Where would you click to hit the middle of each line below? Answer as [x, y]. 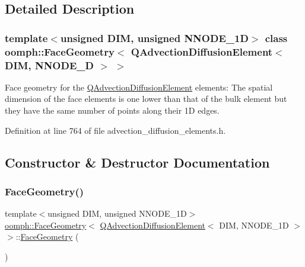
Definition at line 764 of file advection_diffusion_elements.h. [115, 130]
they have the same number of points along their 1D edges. [112, 110]
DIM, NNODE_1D [254, 225]
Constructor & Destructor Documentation [137, 162]
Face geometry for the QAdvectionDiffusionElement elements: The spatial [139, 87]
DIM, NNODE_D [49, 65]
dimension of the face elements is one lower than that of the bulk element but [146, 99]
